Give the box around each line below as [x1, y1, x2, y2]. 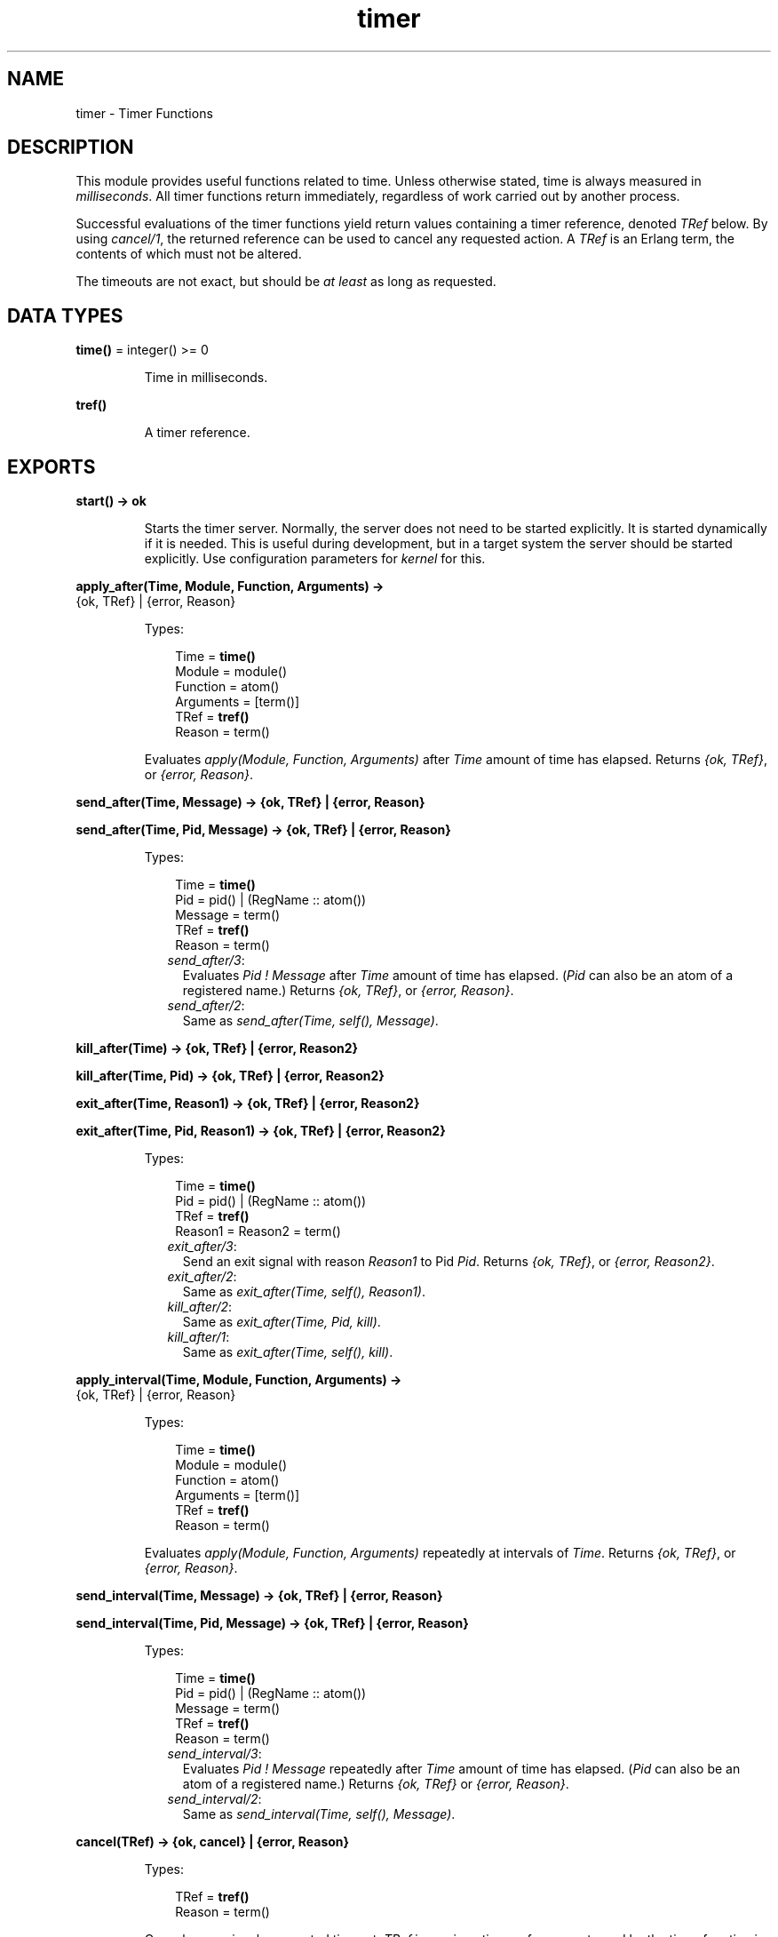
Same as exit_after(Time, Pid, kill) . [182, 1314, 381, 1330]
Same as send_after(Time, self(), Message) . [182, 1013, 439, 1029]
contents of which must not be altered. [75, 246, 302, 262]
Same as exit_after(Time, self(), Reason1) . [182, 1284, 425, 1300]
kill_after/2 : [167, 1299, 233, 1315]
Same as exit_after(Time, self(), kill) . [182, 1344, 393, 1360]
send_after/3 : [167, 953, 245, 968]
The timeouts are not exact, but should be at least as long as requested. [75, 274, 496, 290]
